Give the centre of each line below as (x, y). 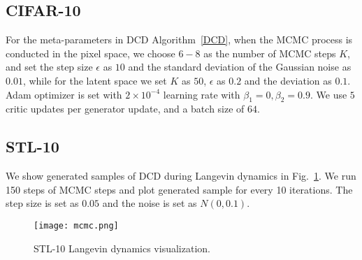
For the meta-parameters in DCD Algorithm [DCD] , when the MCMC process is (179, 39)
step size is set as (42, 203)
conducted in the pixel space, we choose (90, 53)
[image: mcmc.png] (76, 225)
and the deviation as (288, 80)
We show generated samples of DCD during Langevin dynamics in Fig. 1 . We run (181, 176)
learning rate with (202, 94)
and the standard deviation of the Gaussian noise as (240, 67)
